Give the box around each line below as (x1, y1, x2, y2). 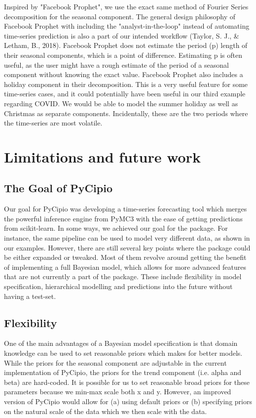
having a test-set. (4, 291, 56, 301)
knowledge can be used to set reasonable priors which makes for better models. (4, 348, 243, 358)
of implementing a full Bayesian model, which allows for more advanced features (4, 261, 246, 272)
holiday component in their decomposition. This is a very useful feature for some (4, 79, 248, 89)
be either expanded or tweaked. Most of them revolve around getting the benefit (4, 252, 247, 262)
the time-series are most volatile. (4, 118, 103, 128)
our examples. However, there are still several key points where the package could (4, 242, 251, 252)
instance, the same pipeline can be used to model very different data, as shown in (4, 233, 250, 243)
